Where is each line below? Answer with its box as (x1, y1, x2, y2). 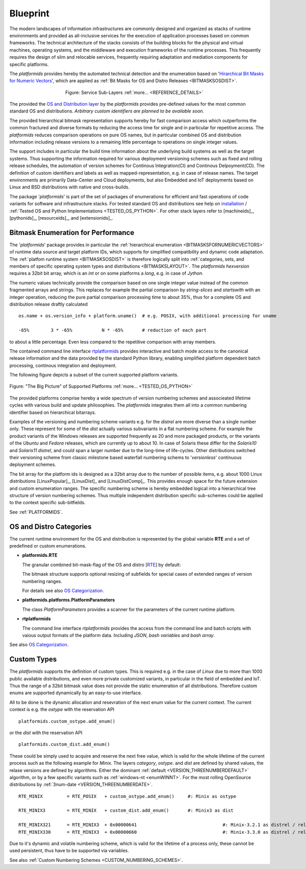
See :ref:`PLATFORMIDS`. (9, 509, 63, 515)
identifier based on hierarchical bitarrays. (9, 409, 96, 415)
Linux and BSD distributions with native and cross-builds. (9, 184, 130, 190)
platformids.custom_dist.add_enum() (18, 741, 110, 747)
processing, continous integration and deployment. (9, 362, 117, 368)
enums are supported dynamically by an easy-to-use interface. (9, 690, 142, 696)
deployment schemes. (9, 461, 56, 467)
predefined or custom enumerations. (9, 543, 87, 549)
